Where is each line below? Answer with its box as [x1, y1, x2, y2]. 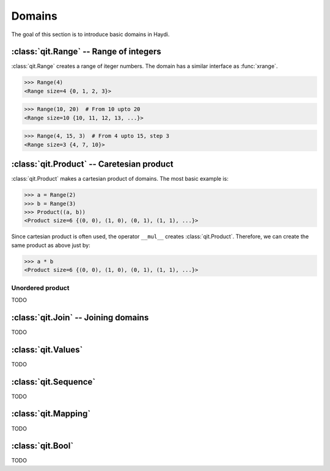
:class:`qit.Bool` [11, 441, 74, 451]
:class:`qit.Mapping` [11, 409, 91, 419]
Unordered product [11, 284, 70, 292]
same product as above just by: [11, 241, 91, 249]
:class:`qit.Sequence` [11, 377, 96, 387]
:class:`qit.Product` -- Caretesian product [11, 159, 174, 170]
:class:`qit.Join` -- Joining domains [11, 312, 149, 323]
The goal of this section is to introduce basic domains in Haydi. [11, 31, 170, 38]
